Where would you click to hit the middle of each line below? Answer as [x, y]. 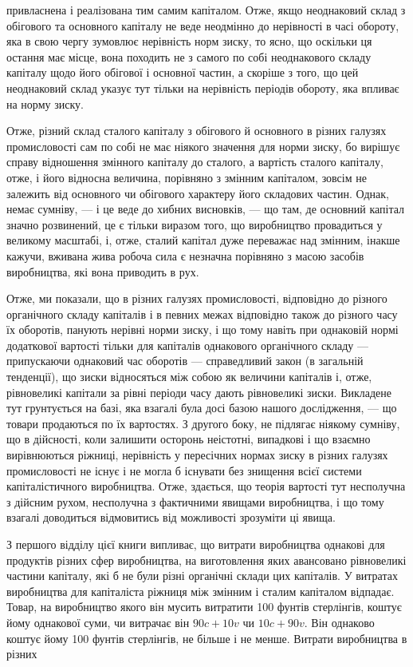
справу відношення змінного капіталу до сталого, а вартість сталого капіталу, [195, 162]
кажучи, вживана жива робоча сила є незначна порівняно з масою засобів [185, 255]
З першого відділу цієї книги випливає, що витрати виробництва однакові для [196, 544]
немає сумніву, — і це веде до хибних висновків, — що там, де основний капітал [206, 209]
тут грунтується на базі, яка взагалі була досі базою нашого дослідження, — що [202, 408]
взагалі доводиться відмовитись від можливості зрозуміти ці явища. [171, 517]
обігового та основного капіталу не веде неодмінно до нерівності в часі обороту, [203, 25]
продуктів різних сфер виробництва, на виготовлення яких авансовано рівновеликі [206, 560]
